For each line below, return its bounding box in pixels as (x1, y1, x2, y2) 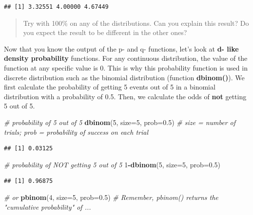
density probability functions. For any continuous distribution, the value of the (4, 53, 248, 63)
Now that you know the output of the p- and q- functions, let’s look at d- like (4, 43, 239, 54)
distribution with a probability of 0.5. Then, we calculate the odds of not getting (4, 91, 247, 101)
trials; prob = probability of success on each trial (4, 126, 148, 137)
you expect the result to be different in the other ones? (23, 27, 187, 37)
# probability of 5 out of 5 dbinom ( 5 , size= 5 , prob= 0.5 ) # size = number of (4, 117, 236, 127)
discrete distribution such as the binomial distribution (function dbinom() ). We (4, 72, 245, 82)
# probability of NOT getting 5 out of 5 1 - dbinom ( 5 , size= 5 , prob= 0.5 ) (4, 159, 220, 169)
